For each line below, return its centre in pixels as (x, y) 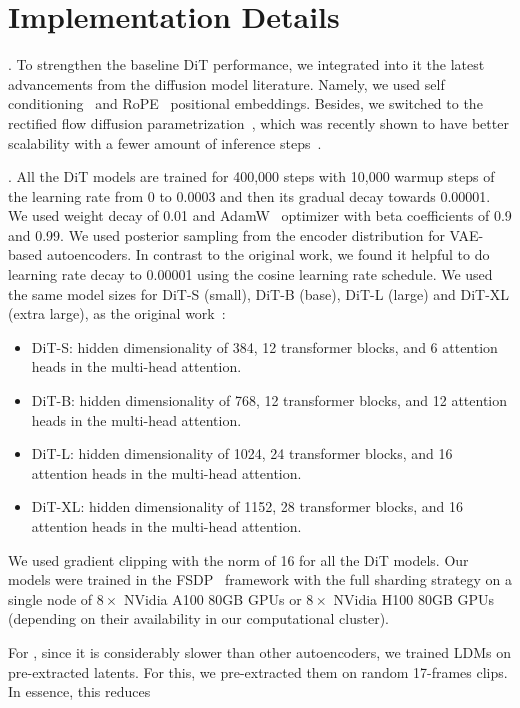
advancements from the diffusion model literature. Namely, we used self (226, 83)
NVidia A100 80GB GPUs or (212, 598)
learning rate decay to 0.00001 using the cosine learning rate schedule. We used (250, 274)
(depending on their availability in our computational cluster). (198, 618)
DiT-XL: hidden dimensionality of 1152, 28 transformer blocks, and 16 (247, 506)
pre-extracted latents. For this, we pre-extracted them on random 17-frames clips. (258, 671)
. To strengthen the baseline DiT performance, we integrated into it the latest (246, 64)
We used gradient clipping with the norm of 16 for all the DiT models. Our (238, 559)
